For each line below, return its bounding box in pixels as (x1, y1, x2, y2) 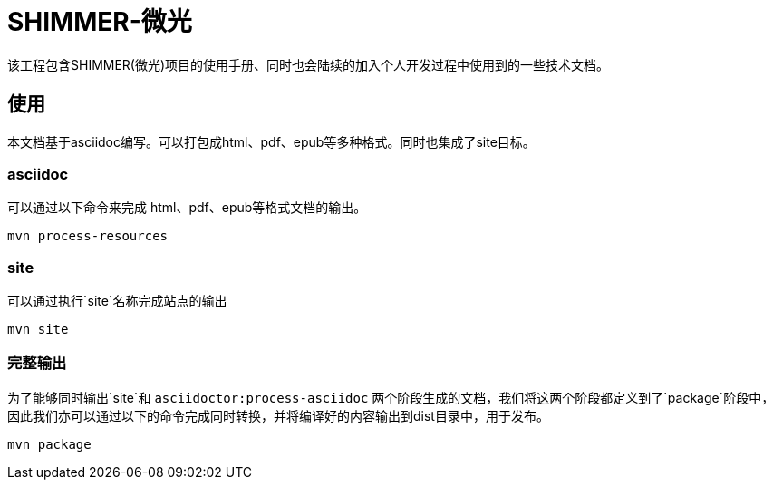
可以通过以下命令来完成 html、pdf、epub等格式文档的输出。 (7, 200, 367, 216)
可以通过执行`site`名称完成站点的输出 (7, 293, 227, 309)
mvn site (7, 322, 69, 337)
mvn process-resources (7, 229, 169, 244)
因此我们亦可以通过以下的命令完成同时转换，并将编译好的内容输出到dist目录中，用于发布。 (7, 407, 549, 424)
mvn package (7, 436, 92, 452)
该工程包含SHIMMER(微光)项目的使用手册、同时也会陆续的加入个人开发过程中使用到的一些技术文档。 (7, 56, 610, 73)
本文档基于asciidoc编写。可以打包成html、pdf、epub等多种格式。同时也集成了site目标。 (7, 133, 536, 150)
